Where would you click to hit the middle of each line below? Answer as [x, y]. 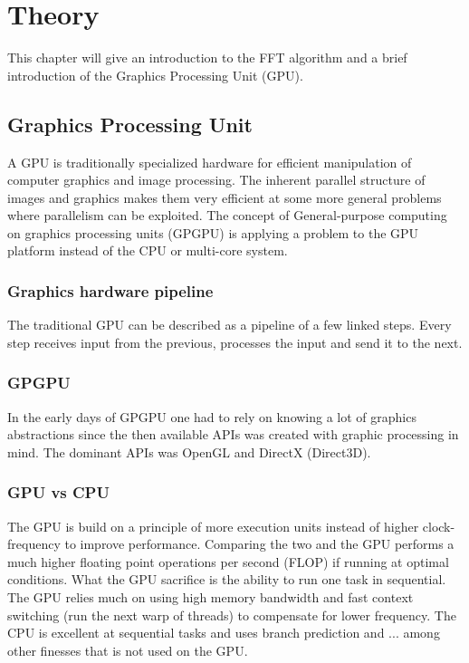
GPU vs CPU [58, 492]
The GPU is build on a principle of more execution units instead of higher [213, 526]
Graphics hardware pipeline [110, 291]
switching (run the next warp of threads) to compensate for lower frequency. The [232, 615]
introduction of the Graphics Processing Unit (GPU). [155, 75]
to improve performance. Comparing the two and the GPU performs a [259, 544]
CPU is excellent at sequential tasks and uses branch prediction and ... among [224, 633]
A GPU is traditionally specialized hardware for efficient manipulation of [210, 162]
